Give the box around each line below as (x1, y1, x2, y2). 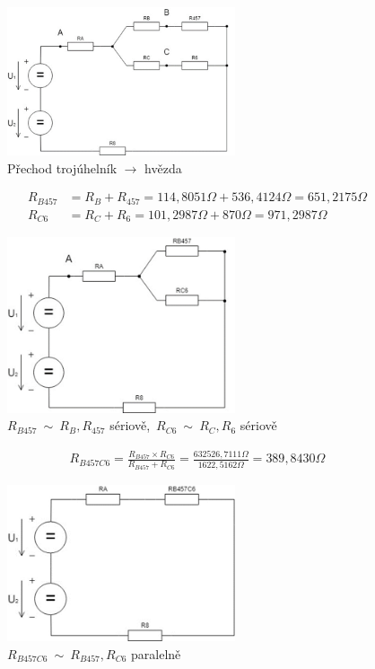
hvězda (144, 158, 182, 177)
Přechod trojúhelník (7, 158, 118, 177)
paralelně (131, 645, 181, 663)
